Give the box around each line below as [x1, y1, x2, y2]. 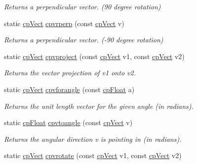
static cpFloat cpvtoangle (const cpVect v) [4, 117, 133, 128]
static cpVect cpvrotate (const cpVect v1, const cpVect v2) [4, 150, 182, 161]
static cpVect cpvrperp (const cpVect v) [4, 18, 124, 28]
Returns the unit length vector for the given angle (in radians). [4, 100, 194, 111]
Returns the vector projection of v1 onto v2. [4, 67, 136, 78]
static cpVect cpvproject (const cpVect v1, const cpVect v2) [4, 51, 185, 61]
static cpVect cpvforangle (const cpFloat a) [4, 84, 135, 94]
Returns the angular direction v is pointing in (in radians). [4, 133, 182, 144]
